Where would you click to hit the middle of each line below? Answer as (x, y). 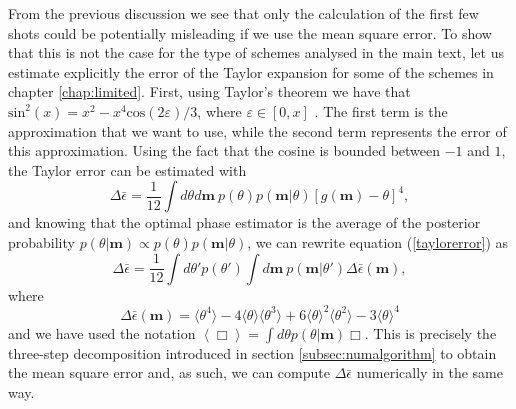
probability (41, 241)
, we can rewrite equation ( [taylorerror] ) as (378, 241)
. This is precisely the (430, 332)
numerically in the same (429, 372)
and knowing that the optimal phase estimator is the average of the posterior (244, 222)
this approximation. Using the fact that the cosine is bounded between (224, 150)
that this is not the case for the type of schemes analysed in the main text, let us (256, 52)
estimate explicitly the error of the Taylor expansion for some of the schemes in (251, 71)
